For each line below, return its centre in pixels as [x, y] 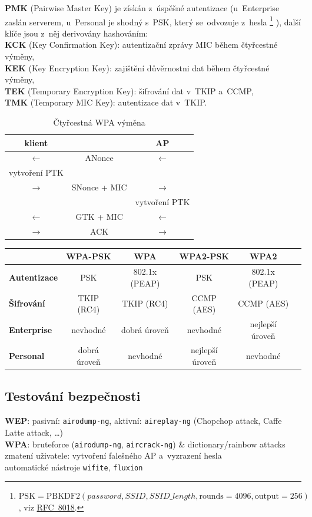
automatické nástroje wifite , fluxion [74, 467]
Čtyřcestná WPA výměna [99, 122]
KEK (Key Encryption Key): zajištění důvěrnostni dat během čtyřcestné [137, 67]
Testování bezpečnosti [73, 396]
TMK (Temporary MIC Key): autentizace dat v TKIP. [106, 102]
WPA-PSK [89, 256]
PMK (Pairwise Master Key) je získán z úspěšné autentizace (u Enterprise [142, 8]
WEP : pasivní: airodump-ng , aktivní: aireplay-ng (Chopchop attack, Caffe [143, 421]
